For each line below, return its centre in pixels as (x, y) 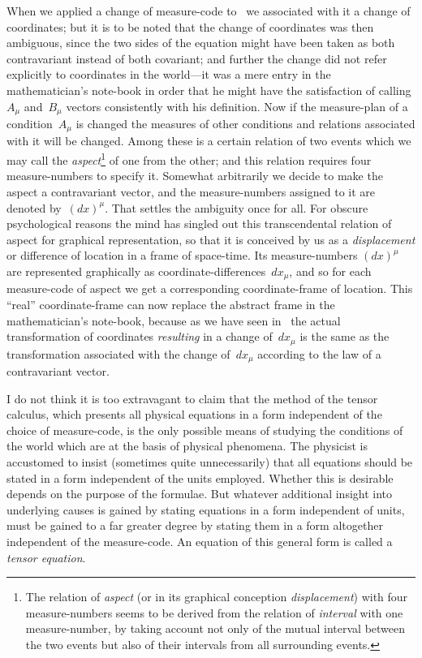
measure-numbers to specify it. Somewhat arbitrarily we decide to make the (195, 176)
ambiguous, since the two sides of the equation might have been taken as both (201, 43)
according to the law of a (319, 353)
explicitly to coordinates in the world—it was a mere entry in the (169, 74)
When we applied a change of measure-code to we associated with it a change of (209, 11)
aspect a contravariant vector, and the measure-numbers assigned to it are (191, 191)
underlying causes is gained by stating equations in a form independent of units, (206, 509)
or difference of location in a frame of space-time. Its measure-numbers (182, 255)
